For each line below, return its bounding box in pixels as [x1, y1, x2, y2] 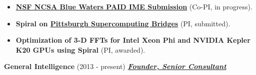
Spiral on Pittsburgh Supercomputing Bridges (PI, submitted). [15, 18, 230, 28]
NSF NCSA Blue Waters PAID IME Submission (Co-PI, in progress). [15, 1, 252, 11]
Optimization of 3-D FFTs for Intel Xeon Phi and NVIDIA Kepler [15, 35, 250, 45]
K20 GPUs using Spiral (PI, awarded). [15, 44, 145, 55]
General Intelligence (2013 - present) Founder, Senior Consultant [4, 61, 226, 72]
